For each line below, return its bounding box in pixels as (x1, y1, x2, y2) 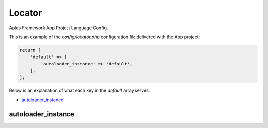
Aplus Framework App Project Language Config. (9, 25, 108, 31)
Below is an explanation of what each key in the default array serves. (9, 87, 150, 94)
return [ (19, 47, 41, 53)
